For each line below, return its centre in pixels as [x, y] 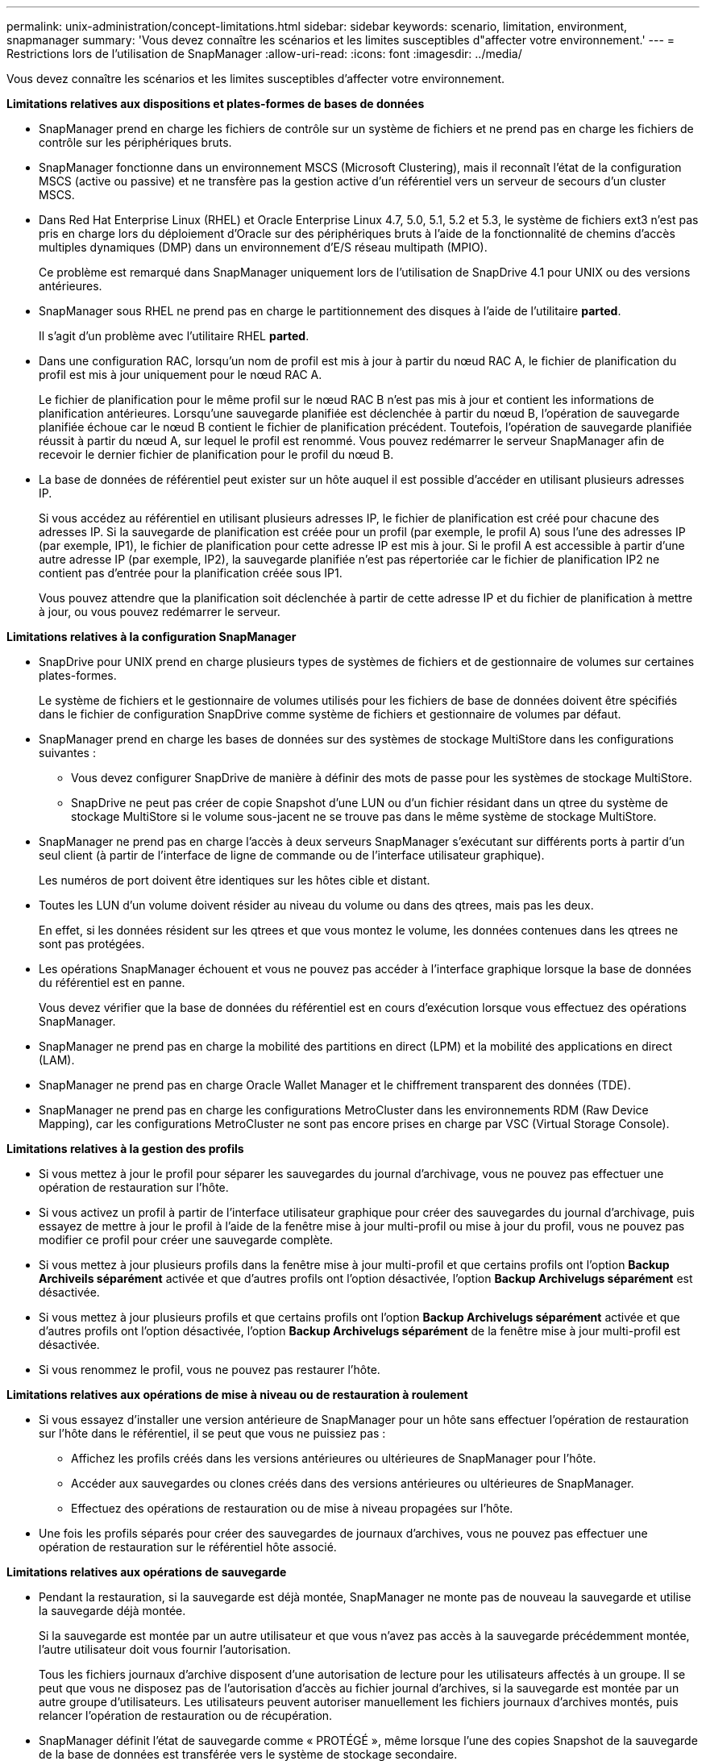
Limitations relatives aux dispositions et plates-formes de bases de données [216, 104]
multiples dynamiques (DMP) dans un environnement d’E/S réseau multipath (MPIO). [263, 247]
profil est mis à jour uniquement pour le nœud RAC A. [181, 375]
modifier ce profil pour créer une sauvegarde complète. [186, 1240]
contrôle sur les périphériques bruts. [135, 142]
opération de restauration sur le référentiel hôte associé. [188, 1547]
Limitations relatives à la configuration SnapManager [152, 637]
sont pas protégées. [92, 944]
